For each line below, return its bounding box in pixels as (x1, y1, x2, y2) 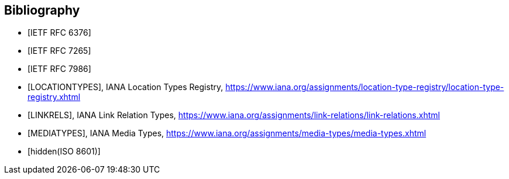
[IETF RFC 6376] (27, 27, 91, 38)
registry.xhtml (27, 92, 81, 102)
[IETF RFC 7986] (27, 64, 91, 74)
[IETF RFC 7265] (27, 46, 91, 56)
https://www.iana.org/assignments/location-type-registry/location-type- (225, 82, 504, 92)
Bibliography (4, 3, 80, 18)
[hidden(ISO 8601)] (27, 146, 101, 157)
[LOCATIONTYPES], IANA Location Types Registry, (27, 82, 223, 92)
